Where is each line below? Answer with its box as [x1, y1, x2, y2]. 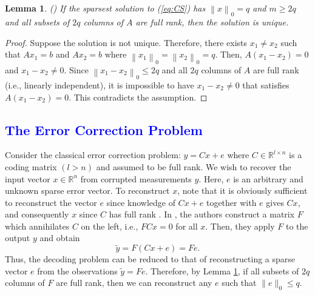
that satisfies [242, 78, 290, 91]
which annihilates [5, 219, 70, 232]
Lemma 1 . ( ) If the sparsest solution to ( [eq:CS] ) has [5, 2, 206, 14]
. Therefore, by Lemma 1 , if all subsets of [145, 264, 299, 277]
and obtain [39, 231, 80, 244]
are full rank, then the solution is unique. [135, 16, 289, 28]
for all [175, 219, 198, 232]
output [5, 231, 30, 244]
